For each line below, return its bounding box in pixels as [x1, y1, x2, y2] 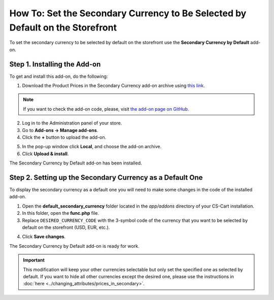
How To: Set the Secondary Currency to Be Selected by [9, 8, 247, 19]
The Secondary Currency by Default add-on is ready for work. [9, 243, 140, 249]
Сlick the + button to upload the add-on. [22, 134, 107, 140]
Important [23, 257, 45, 263]
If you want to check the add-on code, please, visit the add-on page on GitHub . [23, 106, 189, 112]
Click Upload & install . [22, 150, 69, 157]
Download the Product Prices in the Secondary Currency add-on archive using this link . [22, 83, 205, 89]
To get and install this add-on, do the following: [9, 73, 108, 79]
